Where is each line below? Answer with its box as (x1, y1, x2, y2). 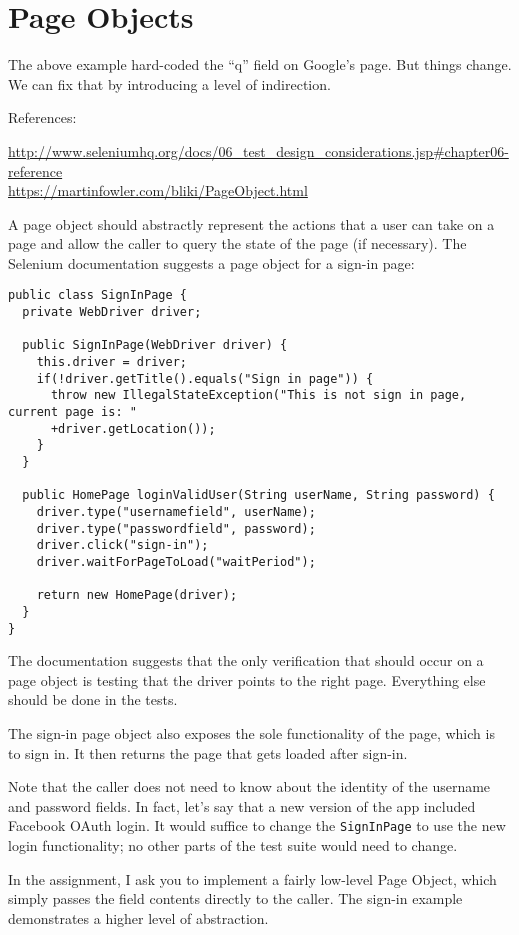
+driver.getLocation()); (50, 421, 216, 436)
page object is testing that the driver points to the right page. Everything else (8, 669, 486, 690)
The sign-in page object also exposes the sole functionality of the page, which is (8, 723, 495, 744)
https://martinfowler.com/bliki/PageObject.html (8, 180, 308, 201)
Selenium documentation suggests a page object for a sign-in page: (8, 252, 415, 273)
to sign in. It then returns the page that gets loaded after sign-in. (8, 742, 408, 763)
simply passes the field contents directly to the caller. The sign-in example (8, 888, 463, 909)
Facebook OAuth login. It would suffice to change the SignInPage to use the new (8, 815, 506, 836)
